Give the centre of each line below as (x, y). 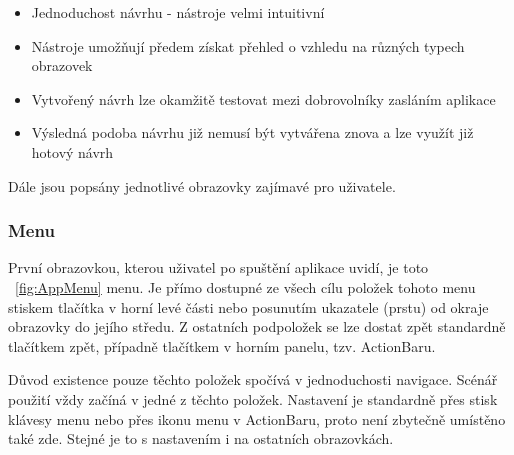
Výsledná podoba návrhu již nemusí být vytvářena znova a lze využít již (252, 132)
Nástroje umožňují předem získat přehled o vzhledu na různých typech (248, 45)
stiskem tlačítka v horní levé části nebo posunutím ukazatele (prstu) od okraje (248, 306)
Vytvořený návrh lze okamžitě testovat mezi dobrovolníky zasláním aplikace (263, 98)
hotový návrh (72, 151)
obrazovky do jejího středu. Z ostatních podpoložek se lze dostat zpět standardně (257, 326)
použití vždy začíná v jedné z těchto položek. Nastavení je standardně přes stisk (253, 398)
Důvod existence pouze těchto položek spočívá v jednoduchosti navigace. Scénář (253, 379)
